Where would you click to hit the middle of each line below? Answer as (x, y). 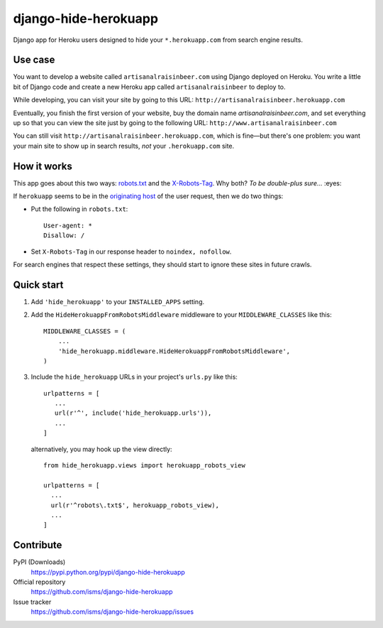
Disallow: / (64, 235)
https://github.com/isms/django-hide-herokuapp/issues (112, 612)
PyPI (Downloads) (39, 562)
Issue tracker (32, 602)
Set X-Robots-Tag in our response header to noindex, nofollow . (131, 251)
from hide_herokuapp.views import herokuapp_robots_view (145, 466)
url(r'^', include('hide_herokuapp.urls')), (133, 413)
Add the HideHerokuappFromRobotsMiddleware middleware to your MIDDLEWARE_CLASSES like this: (182, 315)
